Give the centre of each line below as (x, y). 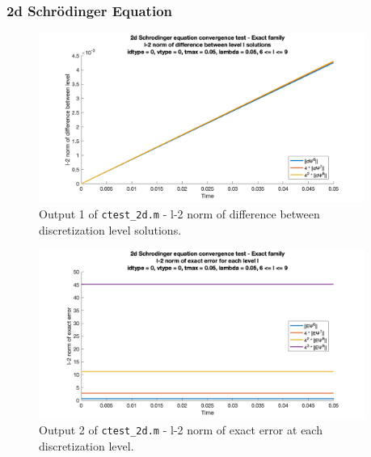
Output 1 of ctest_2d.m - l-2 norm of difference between (179, 214)
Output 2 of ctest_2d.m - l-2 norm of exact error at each (181, 430)
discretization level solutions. (110, 229)
